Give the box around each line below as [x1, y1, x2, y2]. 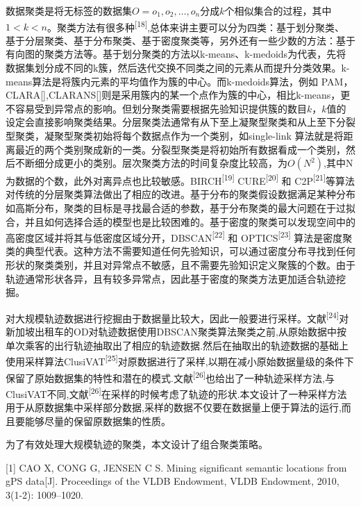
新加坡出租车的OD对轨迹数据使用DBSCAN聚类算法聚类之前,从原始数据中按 [6, 324, 346, 339]
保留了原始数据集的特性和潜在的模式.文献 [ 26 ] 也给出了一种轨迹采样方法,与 [6, 368, 335, 385]
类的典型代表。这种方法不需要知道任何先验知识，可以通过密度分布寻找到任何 [6, 244, 355, 258]
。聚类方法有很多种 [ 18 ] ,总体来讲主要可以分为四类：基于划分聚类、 [47, 17, 345, 34]
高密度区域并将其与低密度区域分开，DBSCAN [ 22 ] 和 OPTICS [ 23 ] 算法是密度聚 [6, 228, 353, 244]
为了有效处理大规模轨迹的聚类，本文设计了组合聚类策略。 [6, 437, 268, 451]
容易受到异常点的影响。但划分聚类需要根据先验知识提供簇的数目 [15, 101, 307, 115]
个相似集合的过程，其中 [224, 3, 332, 17]
